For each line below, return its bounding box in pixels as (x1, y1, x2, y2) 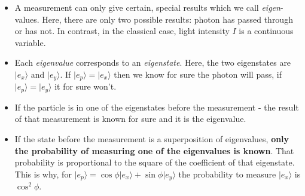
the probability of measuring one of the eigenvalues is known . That (14, 144, 294, 157)
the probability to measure (178, 167, 276, 180)
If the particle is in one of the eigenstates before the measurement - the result (14, 100, 299, 113)
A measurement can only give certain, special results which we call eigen (14, 1, 280, 13)
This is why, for (14, 167, 72, 180)
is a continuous (239, 24, 294, 37)
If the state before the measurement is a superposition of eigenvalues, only (14, 133, 289, 145)
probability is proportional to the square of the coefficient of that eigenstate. (14, 156, 295, 169)
